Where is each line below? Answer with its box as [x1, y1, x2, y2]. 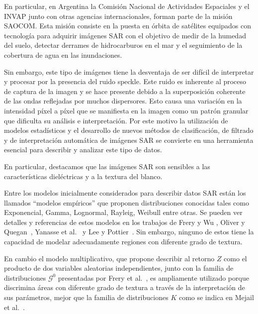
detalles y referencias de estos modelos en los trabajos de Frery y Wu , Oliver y [4, 216, 245, 227]
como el [224, 253, 247, 263]
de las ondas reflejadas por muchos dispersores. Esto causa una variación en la [4, 96, 242, 106]
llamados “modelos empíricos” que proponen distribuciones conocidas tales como [4, 197, 249, 208]
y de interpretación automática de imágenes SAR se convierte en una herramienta [4, 134, 254, 145]
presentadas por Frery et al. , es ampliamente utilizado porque [58, 272, 249, 283]
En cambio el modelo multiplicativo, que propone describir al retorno [4, 253, 215, 263]
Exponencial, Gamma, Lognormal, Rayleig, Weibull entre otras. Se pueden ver [4, 207, 243, 217]
